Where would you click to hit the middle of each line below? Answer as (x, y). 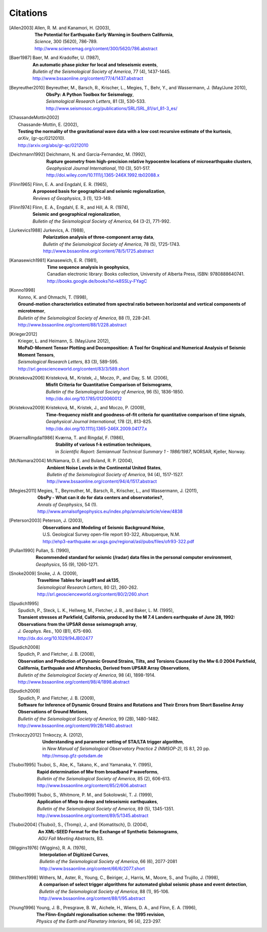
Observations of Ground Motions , (53, 712)
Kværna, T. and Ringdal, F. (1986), (90, 438)
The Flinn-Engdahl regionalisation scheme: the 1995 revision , (101, 915)
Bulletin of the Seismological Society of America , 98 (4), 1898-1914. (87, 675)
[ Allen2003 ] (21, 28)
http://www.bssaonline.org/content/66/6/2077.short (92, 869)
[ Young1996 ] (22, 907)
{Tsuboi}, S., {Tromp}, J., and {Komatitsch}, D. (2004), (93, 825)
